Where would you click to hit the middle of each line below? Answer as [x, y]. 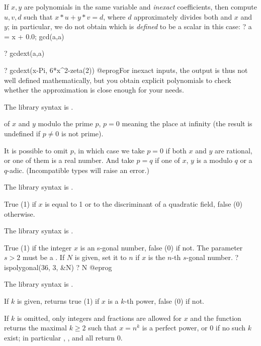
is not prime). [82, 133]
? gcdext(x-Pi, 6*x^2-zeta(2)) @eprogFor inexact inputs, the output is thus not [126, 70]
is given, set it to [101, 257]
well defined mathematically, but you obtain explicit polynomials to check [118, 80]
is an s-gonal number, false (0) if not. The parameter [161, 247]
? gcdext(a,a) [24, 53]
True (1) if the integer [38, 247]
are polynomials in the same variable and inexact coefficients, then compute [141, 7]
